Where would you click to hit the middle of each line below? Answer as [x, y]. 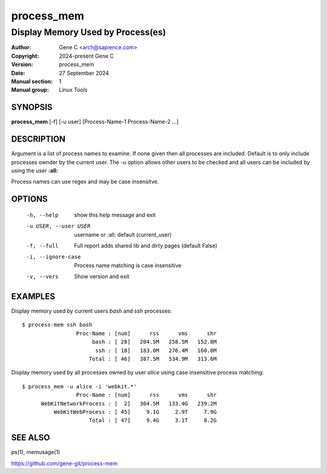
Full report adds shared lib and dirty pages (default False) [146, 245]
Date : [18, 73]
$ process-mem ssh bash [57, 325]
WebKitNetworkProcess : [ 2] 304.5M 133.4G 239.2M [129, 403]
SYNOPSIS [32, 107]
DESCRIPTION [38, 139]
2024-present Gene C [87, 56]
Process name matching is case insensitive [128, 265]
